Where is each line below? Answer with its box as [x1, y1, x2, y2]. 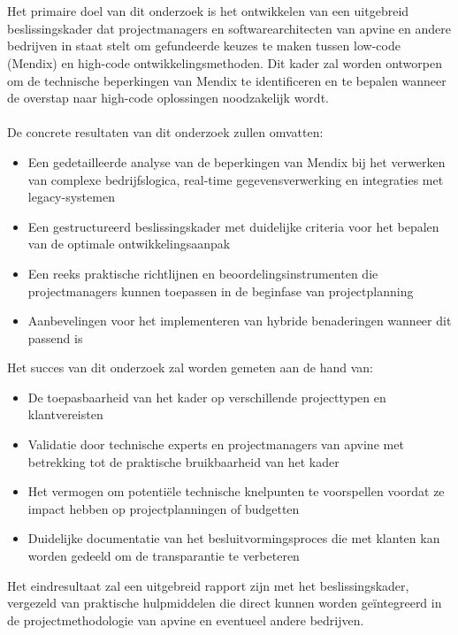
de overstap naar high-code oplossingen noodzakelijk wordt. [7, 88, 329, 107]
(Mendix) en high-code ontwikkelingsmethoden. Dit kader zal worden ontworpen [7, 53, 442, 72]
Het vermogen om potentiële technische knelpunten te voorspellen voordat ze [27, 482, 445, 501]
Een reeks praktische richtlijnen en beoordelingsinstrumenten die [27, 264, 378, 282]
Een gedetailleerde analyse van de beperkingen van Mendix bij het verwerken [27, 152, 446, 171]
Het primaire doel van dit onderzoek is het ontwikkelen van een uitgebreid [7, 2, 409, 20]
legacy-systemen [27, 187, 115, 206]
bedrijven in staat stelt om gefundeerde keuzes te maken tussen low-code [7, 36, 401, 55]
